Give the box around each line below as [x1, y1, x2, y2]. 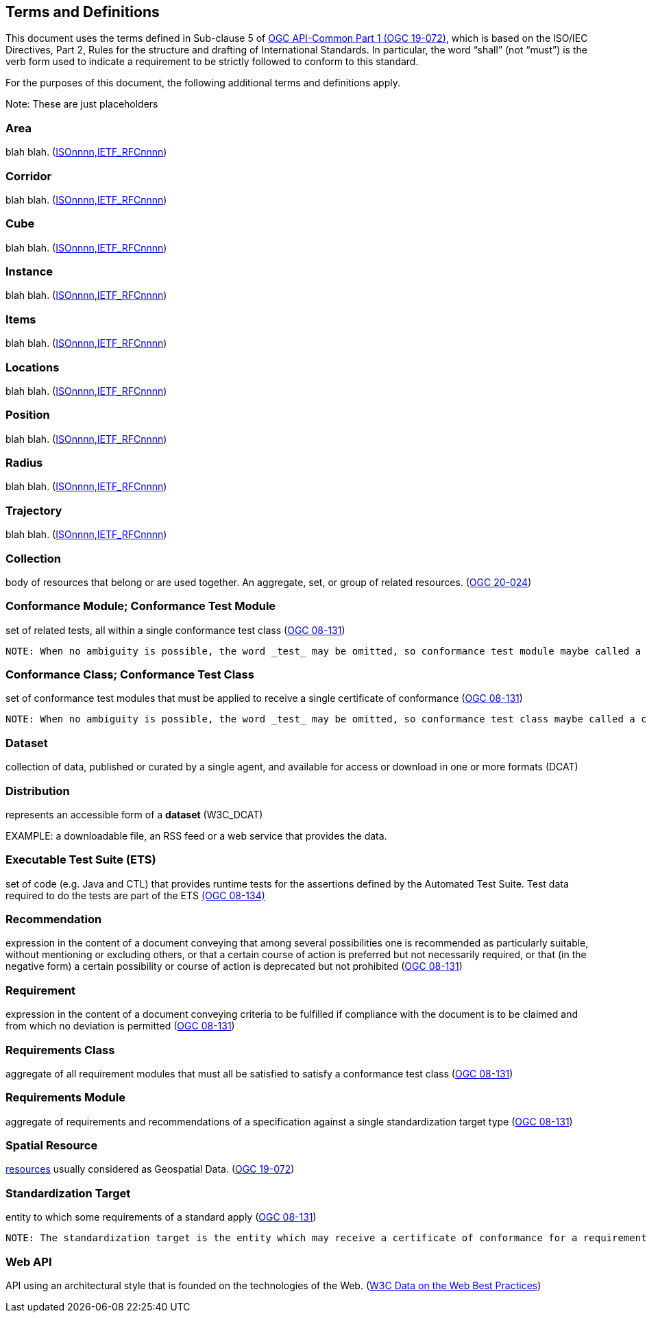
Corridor [5, 169, 52, 183]
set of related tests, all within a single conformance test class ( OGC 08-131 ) [5, 624, 345, 636]
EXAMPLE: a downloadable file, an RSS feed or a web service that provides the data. [5, 829, 387, 842]
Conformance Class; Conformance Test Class [5, 668, 254, 682]
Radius [5, 456, 43, 470]
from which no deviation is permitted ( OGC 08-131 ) [5, 1020, 235, 1032]
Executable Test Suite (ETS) [5, 853, 156, 867]
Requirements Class [5, 1042, 115, 1057]
